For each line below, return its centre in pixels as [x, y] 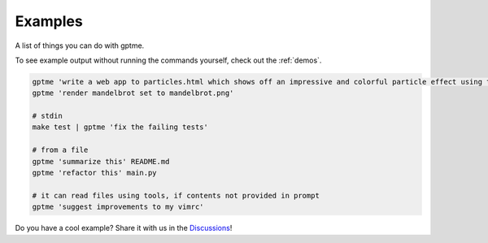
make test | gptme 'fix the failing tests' [120, 127]
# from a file [60, 150]
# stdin [47, 116]
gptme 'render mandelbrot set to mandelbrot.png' [133, 93]
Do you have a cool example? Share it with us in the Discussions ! [124, 228]
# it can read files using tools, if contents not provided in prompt [176, 195]
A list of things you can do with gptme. [80, 46]
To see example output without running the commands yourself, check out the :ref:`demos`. [168, 60]
